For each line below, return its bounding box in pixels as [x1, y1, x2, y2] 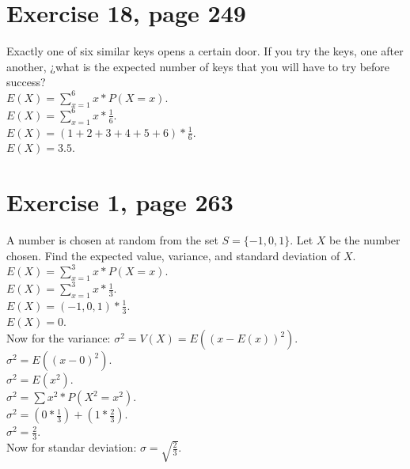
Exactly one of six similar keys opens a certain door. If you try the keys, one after [6, 43, 404, 59]
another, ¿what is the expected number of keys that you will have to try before [6, 58, 390, 74]
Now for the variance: [6, 330, 111, 346]
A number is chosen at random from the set [6, 232, 218, 248]
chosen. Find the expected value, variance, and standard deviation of [6, 247, 340, 263]
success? [6, 74, 46, 90]
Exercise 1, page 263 [6, 186, 233, 218]
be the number [329, 232, 401, 248]
